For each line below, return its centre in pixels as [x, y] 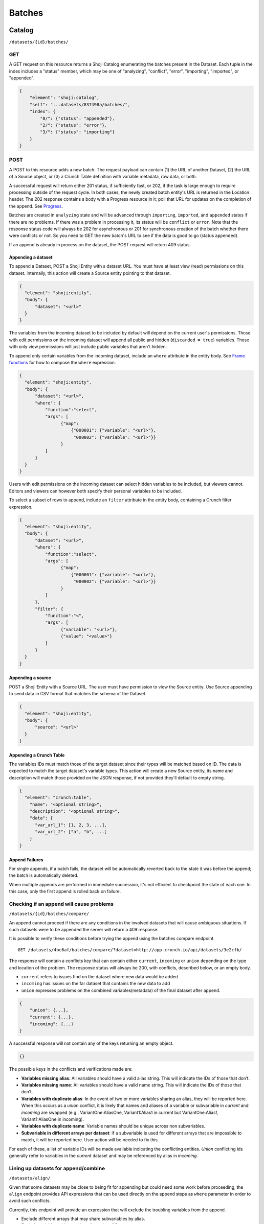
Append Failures [26, 860]
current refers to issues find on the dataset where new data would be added [100, 977]
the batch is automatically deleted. [44, 875]
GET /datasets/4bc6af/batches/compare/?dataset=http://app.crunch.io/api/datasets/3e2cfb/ [130, 950]
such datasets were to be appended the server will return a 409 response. [84, 930]
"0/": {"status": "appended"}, [77, 118]
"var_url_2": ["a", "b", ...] [71, 832]
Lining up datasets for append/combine [57, 1168]
